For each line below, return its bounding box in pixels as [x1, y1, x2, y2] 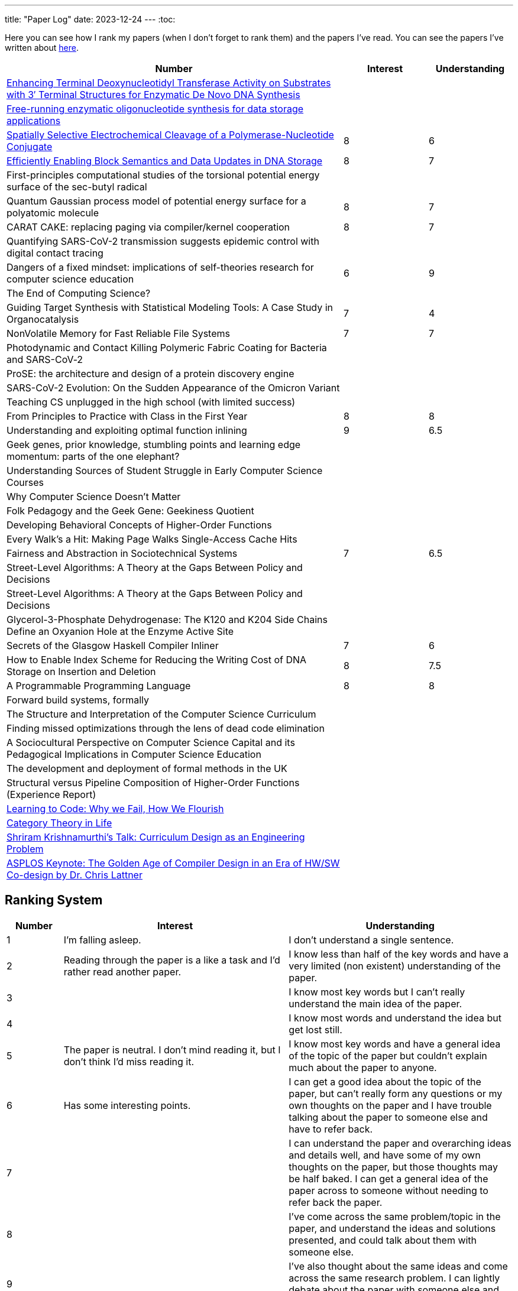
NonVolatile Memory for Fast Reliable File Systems [7, 327, 230, 339]
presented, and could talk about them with [289, 1234, 477, 1246]
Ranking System [5, 893, 103, 908]
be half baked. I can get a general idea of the [289, 1172, 488, 1185]
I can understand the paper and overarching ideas [289, 1137, 511, 1149]
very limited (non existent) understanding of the [289, 959, 501, 972]
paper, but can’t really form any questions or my [289, 1087, 503, 1099]
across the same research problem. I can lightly [289, 1271, 500, 1284]
